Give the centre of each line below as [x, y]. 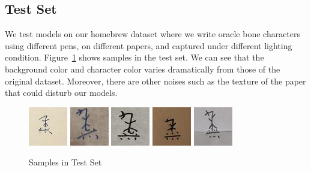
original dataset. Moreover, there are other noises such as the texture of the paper [155, 81]
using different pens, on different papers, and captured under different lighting [149, 45]
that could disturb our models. [61, 93]
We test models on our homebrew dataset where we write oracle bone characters [153, 34]
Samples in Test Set [65, 162]
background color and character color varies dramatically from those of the [143, 69]
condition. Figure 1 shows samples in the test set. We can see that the [134, 57]
